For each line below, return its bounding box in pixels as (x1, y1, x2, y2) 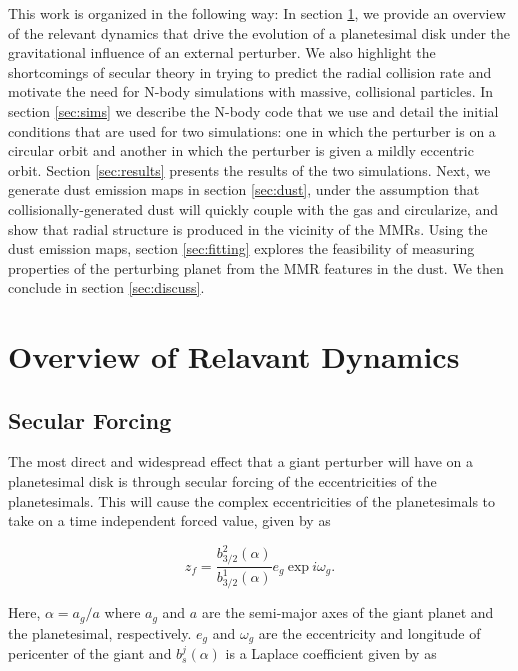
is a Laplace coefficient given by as (225, 643, 437, 664)
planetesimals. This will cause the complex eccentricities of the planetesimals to (8, 490, 496, 511)
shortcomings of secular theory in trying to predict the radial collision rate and (8, 61, 492, 82)
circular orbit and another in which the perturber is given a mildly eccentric (8, 140, 474, 161)
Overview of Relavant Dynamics (8, 336, 460, 377)
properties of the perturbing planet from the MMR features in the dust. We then (8, 257, 504, 278)
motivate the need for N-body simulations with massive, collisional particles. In (8, 81, 494, 102)
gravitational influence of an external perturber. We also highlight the (8, 42, 436, 63)
